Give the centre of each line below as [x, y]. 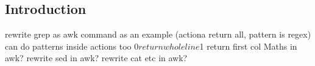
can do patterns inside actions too [68, 46]
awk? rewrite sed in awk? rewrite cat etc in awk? [96, 58]
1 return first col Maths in [248, 46]
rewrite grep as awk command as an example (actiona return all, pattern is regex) [158, 34]
